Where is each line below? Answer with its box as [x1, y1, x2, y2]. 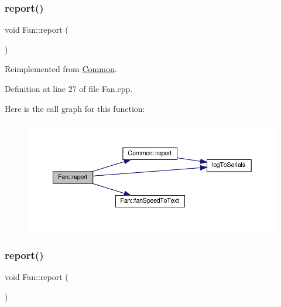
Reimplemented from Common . [5, 63, 117, 75]
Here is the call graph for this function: [5, 102, 145, 114]
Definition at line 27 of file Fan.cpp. [5, 83, 133, 94]
